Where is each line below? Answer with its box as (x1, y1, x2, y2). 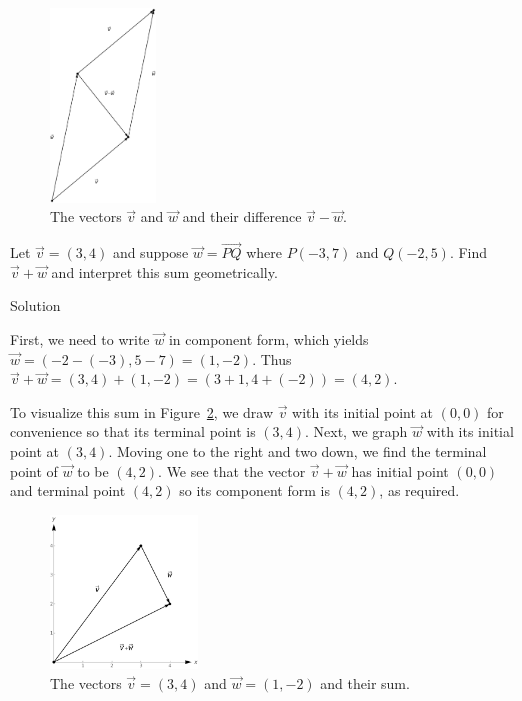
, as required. (379, 480, 460, 501)
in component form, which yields (168, 329, 369, 350)
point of (10, 460, 58, 481)
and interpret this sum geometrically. (51, 261, 278, 282)
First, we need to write (10, 329, 150, 350)
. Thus (252, 348, 292, 369)
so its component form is (179, 480, 330, 501)
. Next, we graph (305, 421, 408, 442)
